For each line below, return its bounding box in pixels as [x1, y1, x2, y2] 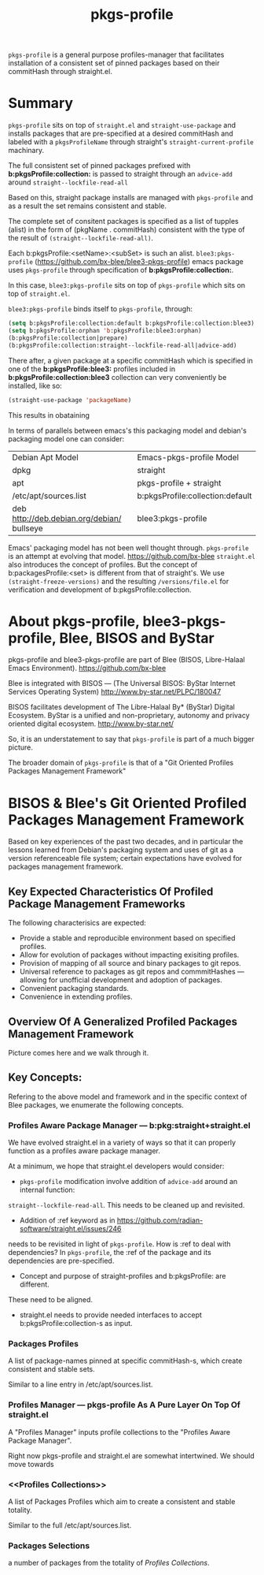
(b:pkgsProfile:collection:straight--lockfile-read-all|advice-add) [8, 341, 237, 349]
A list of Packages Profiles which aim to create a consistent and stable [8, 1497, 236, 1506]
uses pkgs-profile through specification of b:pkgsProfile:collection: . [8, 266, 234, 275]
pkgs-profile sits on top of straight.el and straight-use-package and [8, 121, 236, 130]
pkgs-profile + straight [137, 477, 222, 488]
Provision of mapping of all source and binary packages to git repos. [19, 959, 241, 968]
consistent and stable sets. [8, 1365, 96, 1374]
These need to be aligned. [8, 1295, 93, 1305]
